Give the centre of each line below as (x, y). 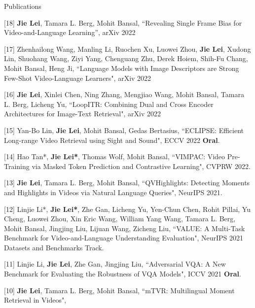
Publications (23, 6)
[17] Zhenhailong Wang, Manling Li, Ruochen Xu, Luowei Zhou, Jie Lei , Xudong (127, 49)
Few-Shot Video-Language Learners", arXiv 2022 (78, 78)
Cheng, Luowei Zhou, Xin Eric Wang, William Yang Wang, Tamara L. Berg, (120, 219)
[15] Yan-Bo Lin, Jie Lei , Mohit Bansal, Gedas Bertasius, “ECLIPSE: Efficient (124, 130)
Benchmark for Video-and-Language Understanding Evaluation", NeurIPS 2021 (124, 238)
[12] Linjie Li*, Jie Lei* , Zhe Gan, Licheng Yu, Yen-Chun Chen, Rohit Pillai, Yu (127, 209)
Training (17, 166)
